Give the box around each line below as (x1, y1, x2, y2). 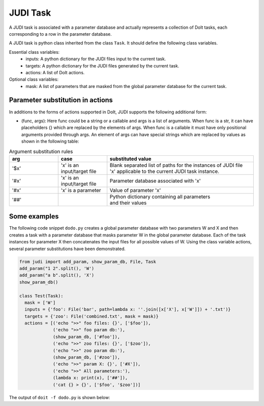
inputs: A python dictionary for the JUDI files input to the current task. (25, 56, 166, 62)
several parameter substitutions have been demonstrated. (9, 246, 126, 252)
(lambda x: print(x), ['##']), (53, 375, 128, 381)
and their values (110, 199, 147, 206)
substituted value (110, 155, 152, 162)
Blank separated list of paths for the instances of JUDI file (110, 162, 243, 169)
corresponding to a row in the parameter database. (9, 31, 112, 37)
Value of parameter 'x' (110, 187, 161, 193)
